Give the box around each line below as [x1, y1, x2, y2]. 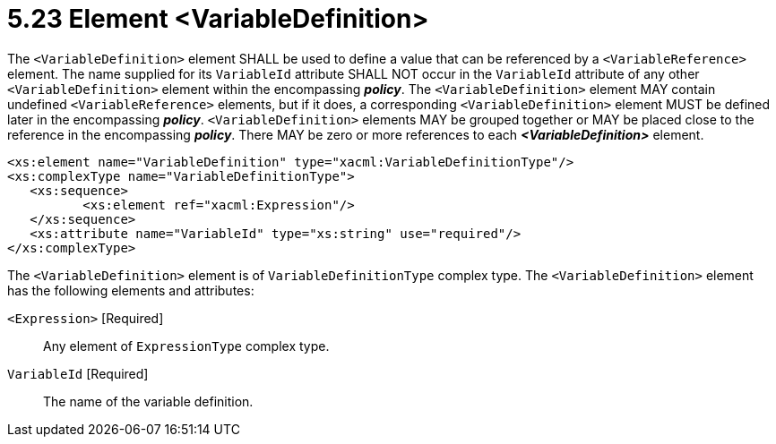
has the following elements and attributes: [7, 282, 254, 298]
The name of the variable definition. [43, 393, 254, 409]
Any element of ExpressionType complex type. [43, 337, 330, 354]
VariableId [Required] [7, 365, 149, 381]
